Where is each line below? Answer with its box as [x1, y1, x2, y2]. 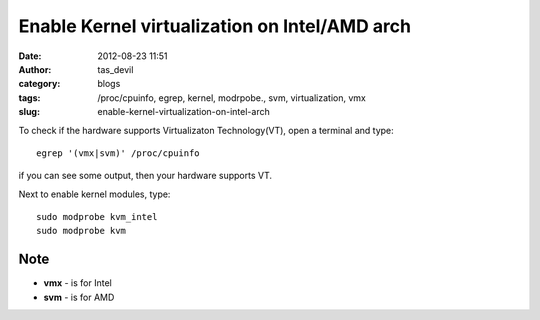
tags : [18, 91, 41, 104]
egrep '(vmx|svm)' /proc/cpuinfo [36, 147, 200, 159]
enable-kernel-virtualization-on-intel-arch [97, 106, 270, 118]
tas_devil [97, 63, 134, 75]
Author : [18, 63, 52, 75]
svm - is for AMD [43, 291, 115, 303]
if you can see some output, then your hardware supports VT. [18, 170, 273, 182]
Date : [18, 50, 42, 62]
